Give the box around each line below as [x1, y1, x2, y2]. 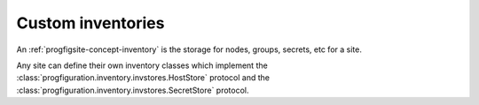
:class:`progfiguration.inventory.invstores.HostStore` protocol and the [16, 72, 271, 83]
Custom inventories [16, 13, 165, 33]
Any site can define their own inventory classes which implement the [16, 60, 268, 71]
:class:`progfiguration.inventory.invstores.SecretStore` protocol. [16, 85, 249, 95]
